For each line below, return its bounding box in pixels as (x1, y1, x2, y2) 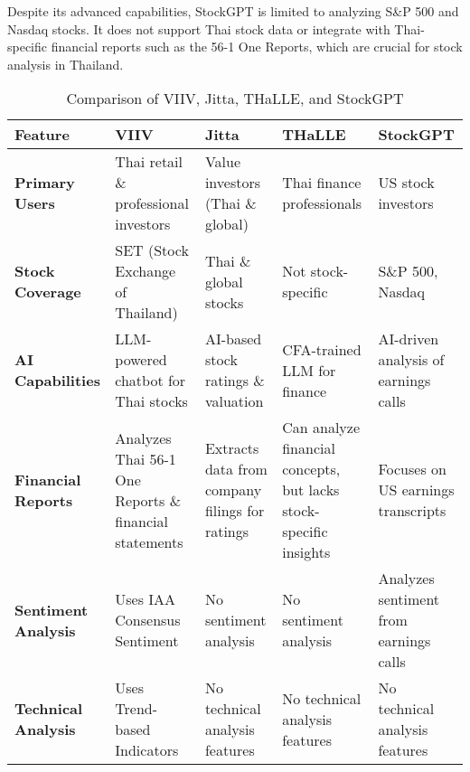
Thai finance (282, 172, 362, 193)
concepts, (282, 458, 341, 480)
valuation (204, 391, 264, 412)
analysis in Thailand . (7, 54, 124, 73)
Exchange (115, 260, 176, 282)
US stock (378, 172, 435, 193)
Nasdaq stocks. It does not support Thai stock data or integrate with (7, 19, 390, 38)
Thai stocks (115, 391, 188, 412)
